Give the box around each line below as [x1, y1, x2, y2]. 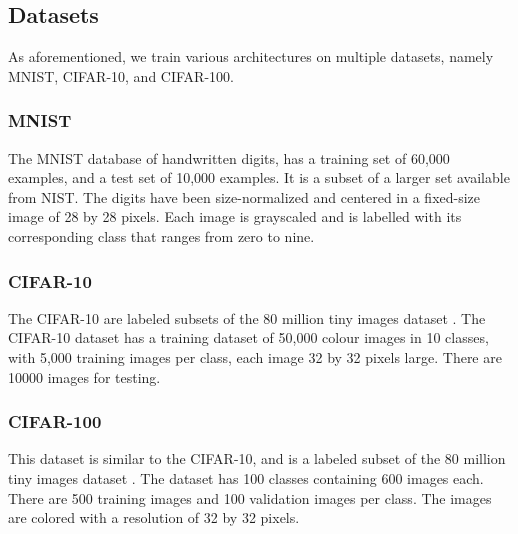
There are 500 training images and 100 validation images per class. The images [8, 487, 492, 508]
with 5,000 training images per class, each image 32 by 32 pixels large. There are [8, 346, 502, 367]
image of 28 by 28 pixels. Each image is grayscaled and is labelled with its [8, 206, 462, 227]
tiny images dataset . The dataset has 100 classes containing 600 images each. [8, 467, 484, 488]
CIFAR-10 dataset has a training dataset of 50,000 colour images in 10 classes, [8, 327, 489, 348]
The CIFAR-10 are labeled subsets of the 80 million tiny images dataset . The [8, 307, 486, 328]
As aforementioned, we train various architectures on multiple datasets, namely [8, 46, 494, 67]
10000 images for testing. [8, 366, 161, 387]
